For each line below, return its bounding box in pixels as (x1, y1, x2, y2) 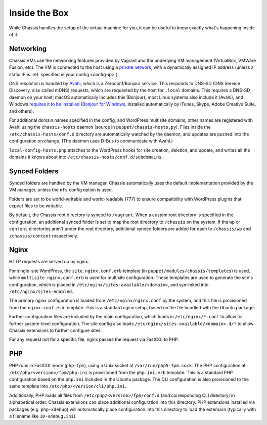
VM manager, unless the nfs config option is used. (9, 187, 113, 193)
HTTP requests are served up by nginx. (9, 259, 89, 265)
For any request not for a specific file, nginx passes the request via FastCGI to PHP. (9, 336, 179, 342)
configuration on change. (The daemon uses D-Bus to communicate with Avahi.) (9, 138, 173, 144)
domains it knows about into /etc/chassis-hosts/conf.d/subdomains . (9, 154, 163, 160)
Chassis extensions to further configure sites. (9, 327, 102, 333)
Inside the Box (9, 7, 69, 18)
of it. (9, 31, 19, 37)
